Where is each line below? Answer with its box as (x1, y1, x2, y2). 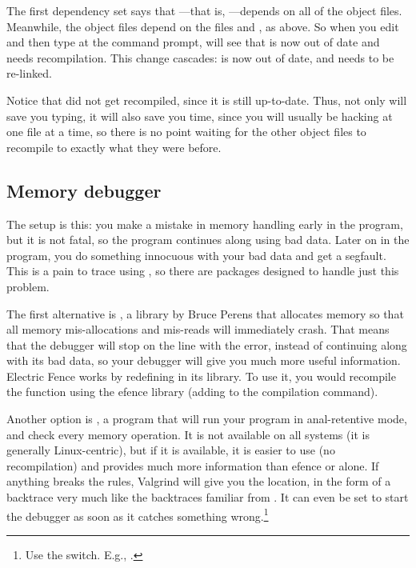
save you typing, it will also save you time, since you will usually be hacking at (6, 107, 393, 124)
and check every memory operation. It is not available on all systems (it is (6, 426, 370, 442)
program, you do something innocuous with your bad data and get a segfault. (6, 246, 386, 263)
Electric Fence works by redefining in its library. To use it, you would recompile (6, 367, 396, 384)
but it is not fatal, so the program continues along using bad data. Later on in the (6, 231, 410, 248)
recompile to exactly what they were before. (6, 138, 222, 155)
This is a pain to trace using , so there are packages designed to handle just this (6, 262, 399, 279)
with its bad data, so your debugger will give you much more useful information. (6, 352, 401, 369)
